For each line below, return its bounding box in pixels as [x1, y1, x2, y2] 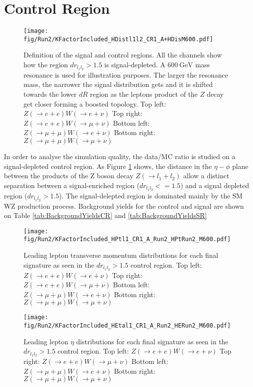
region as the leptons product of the [90, 89, 198, 99]
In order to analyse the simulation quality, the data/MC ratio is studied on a [4, 151, 235, 162]
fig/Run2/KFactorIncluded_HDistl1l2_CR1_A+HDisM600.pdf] [24, 35, 213, 43]
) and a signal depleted [180, 180, 250, 190]
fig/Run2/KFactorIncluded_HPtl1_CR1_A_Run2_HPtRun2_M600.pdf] [24, 236, 231, 243]
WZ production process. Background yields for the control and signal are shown [4, 200, 244, 211]
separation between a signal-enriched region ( [4, 180, 140, 190]
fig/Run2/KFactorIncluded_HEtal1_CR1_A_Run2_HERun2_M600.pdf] [24, 322, 231, 329]
